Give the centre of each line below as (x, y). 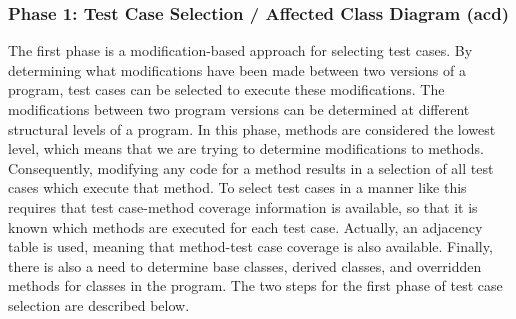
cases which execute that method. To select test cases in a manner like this (237, 187)
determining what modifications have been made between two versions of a (237, 69)
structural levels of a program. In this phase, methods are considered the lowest (252, 128)
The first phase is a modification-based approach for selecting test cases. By (240, 50)
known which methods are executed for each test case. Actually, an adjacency (245, 226)
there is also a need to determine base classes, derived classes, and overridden (245, 265)
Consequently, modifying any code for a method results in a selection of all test (251, 167)
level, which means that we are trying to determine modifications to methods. (246, 148)
